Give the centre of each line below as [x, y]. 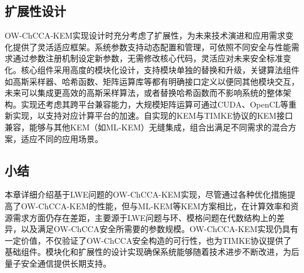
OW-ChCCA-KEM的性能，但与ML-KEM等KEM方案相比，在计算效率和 [156, 205]
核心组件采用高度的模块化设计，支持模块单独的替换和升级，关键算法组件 [160, 69]
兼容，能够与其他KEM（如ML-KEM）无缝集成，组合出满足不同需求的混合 [146, 127]
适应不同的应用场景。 [62, 138]
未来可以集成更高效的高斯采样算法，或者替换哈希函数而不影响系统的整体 [144, 93]
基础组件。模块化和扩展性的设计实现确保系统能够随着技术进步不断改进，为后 [152, 252]
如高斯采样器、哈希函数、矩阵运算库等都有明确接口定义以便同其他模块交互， [152, 81]
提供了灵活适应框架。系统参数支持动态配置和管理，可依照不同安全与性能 [152, 46]
